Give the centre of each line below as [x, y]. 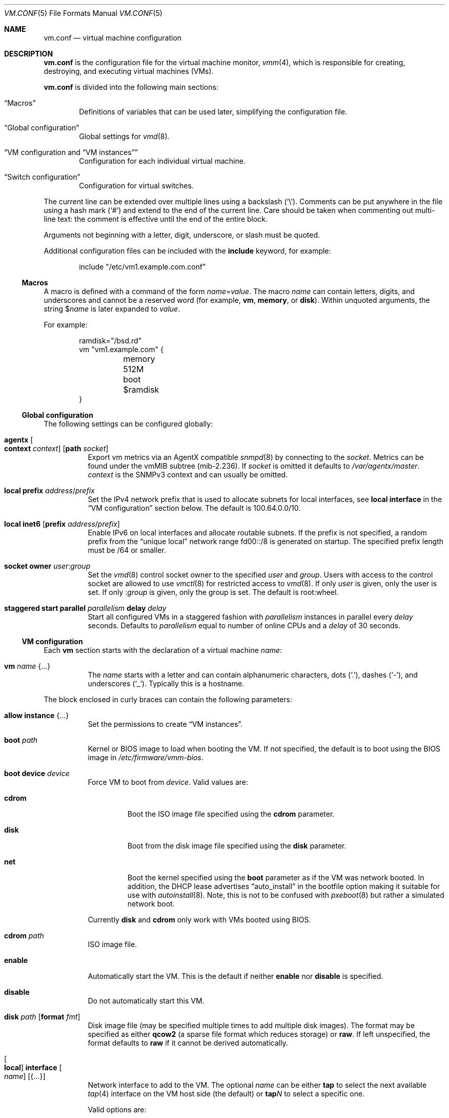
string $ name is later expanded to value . [112, 309]
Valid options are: [117, 1110]
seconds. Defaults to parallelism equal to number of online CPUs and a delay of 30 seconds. [244, 625]
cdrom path [24, 936]
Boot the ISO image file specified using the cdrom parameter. [231, 814]
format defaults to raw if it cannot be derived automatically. [188, 1043]
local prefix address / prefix [49, 490]
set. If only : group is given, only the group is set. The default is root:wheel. [213, 592]
